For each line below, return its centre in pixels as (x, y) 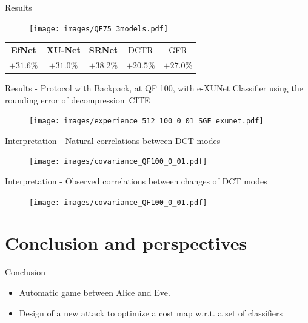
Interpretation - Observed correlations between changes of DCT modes (136, 181)
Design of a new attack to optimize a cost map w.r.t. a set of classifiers (151, 312)
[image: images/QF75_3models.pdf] (99, 29)
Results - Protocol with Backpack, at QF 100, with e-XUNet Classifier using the (154, 87)
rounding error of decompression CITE (78, 100)
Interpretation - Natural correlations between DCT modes (113, 140)
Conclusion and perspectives (126, 243)
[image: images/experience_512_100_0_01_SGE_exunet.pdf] (146, 121)
